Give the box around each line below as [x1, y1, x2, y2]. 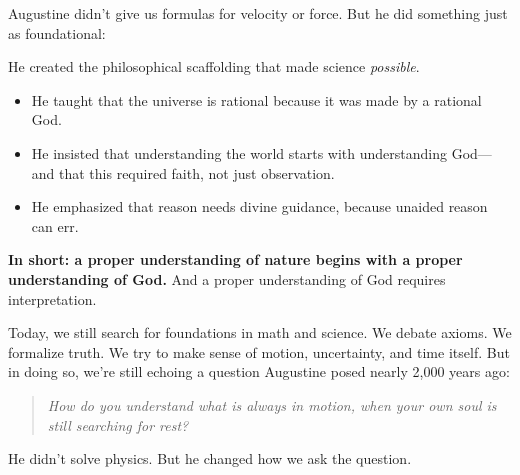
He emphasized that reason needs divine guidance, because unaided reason [31, 196, 488, 217]
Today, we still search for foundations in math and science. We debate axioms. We [8, 322, 512, 343]
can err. [31, 215, 79, 236]
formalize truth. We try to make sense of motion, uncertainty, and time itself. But [8, 341, 510, 362]
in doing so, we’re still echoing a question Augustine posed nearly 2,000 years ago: [8, 361, 510, 382]
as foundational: [8, 22, 106, 43]
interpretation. [8, 288, 97, 309]
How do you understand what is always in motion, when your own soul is [47, 394, 497, 415]
